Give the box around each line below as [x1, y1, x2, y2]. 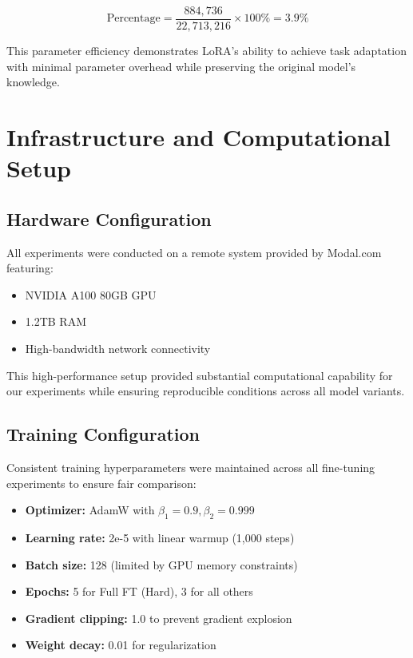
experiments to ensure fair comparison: [6, 474, 197, 491]
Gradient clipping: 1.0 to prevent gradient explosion [25, 609, 292, 626]
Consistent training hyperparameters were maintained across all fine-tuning [6, 458, 375, 475]
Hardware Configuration [6, 206, 212, 231]
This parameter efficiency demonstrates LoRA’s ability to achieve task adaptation [6, 42, 407, 59]
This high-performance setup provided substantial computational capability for [6, 367, 393, 383]
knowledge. [6, 73, 60, 90]
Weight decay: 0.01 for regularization [25, 636, 216, 653]
